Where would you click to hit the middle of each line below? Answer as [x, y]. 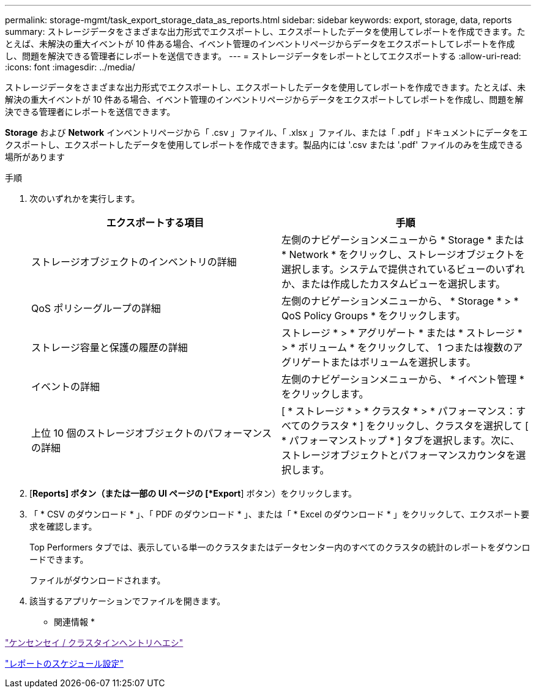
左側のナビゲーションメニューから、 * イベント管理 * [403, 379]
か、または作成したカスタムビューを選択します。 [394, 284]
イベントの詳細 [66, 387]
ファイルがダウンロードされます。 [98, 580]
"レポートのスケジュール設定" [65, 663]
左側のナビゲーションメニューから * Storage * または [403, 240]
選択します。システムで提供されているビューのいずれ [403, 269]
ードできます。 [59, 559]
